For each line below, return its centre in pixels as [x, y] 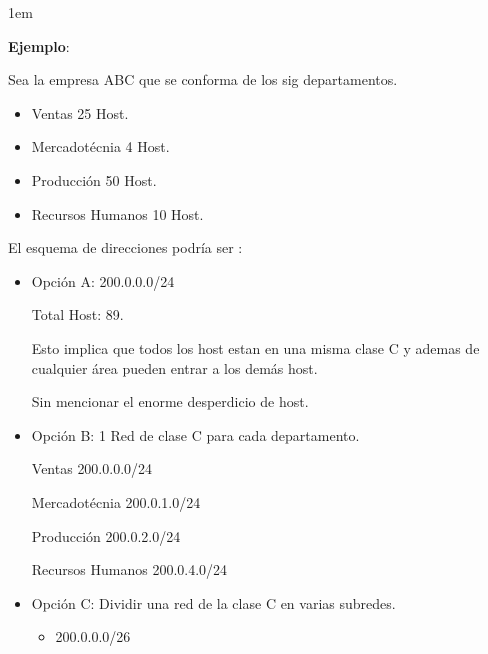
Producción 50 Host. [94, 179]
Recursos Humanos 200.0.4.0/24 [129, 569]
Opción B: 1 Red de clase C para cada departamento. [195, 434]
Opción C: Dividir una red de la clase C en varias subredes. [213, 602]
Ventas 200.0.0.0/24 [92, 468]
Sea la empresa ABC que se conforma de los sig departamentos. [203, 79]
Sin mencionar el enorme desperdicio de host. [170, 401]
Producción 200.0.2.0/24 [106, 535]
